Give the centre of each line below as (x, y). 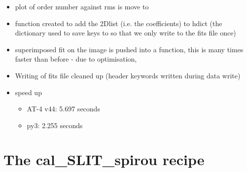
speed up (28, 92)
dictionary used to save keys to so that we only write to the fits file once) (125, 33)
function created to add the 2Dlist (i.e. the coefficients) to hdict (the (119, 23)
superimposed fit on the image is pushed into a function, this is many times (129, 49)
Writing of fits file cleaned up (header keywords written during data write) (128, 75)
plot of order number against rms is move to (82, 6)
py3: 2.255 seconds (55, 125)
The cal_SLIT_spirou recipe (104, 159)
